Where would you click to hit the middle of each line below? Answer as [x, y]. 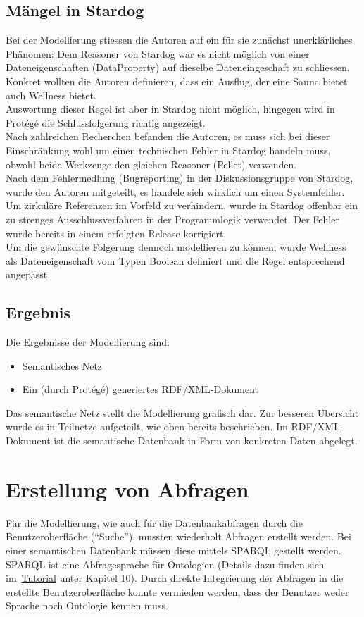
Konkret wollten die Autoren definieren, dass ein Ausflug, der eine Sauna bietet [177, 81]
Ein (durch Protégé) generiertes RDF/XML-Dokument [140, 389]
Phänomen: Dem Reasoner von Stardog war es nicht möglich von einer [158, 53]
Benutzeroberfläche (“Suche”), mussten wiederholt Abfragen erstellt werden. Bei [178, 536]
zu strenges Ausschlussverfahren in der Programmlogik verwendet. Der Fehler [172, 219]
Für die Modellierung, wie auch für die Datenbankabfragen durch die [154, 522]
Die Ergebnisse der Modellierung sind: [88, 342]
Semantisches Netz [62, 365]
